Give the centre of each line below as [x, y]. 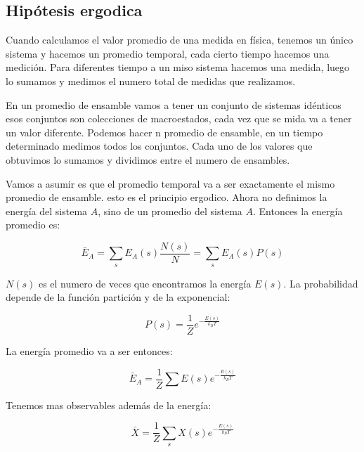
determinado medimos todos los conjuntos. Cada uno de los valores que [159, 146]
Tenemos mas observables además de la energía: [109, 405]
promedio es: [33, 225]
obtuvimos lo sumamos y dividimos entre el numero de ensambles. [148, 159]
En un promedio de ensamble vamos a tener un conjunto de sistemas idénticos [174, 104]
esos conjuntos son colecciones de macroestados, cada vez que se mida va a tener [179, 118]
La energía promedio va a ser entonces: [89, 351]
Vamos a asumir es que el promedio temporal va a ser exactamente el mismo [170, 183]
